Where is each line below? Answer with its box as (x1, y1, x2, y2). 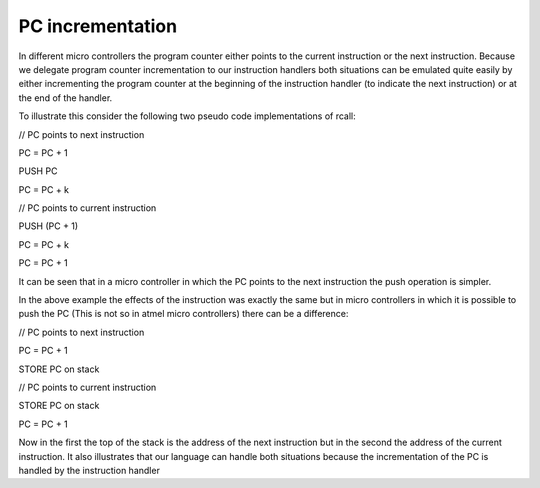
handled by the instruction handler (18, 464, 160, 476)
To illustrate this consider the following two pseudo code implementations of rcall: (18, 110, 357, 122)
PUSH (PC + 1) (18, 220, 79, 232)
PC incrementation (18, 15, 178, 37)
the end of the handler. (18, 91, 113, 104)
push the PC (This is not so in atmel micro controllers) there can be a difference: (18, 308, 349, 320)
